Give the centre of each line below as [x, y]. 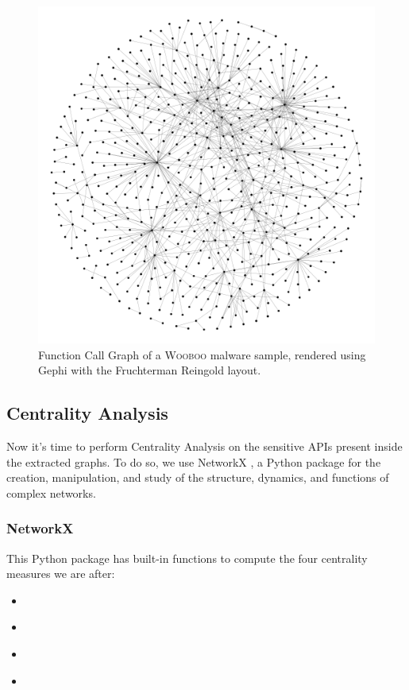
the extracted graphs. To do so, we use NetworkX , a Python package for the [194, 461]
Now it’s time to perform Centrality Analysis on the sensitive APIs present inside [204, 446]
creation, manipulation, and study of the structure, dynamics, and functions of [198, 477]
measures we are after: [61, 574]
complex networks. [51, 492]
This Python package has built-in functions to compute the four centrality [187, 558]
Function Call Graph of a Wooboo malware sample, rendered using [202, 354]
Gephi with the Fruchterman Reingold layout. [150, 370]
